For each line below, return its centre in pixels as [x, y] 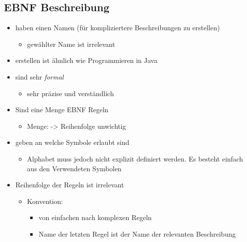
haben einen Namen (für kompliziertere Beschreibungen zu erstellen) [118, 28]
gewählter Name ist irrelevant [71, 44]
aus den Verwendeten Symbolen [74, 168]
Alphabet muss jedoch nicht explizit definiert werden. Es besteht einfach [135, 158]
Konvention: [45, 201]
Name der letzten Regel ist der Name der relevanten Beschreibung [137, 233]
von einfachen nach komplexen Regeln [95, 217]
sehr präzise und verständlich [70, 93]
